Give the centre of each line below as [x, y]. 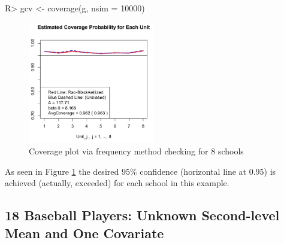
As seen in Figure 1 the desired [62, 171]
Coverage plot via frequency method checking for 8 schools [136, 151]
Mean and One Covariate [84, 233]
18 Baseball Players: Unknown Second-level [142, 215]
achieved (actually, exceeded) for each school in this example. [117, 183]
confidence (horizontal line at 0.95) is [208, 171]
